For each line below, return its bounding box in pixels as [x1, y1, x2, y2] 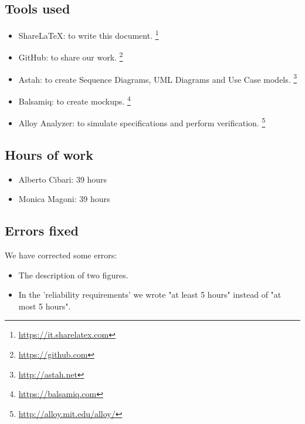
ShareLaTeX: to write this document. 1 [18, 28, 159, 41]
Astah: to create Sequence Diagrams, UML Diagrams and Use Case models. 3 [18, 71, 297, 85]
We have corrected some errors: [5, 249, 117, 261]
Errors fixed [5, 221, 79, 240]
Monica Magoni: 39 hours [18, 193, 110, 205]
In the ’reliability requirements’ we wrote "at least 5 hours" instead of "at [18, 288, 282, 301]
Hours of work [5, 145, 93, 163]
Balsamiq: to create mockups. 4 [18, 93, 131, 107]
